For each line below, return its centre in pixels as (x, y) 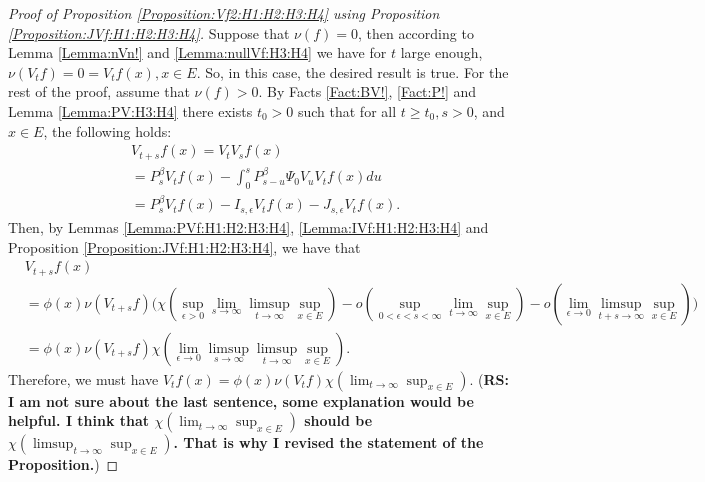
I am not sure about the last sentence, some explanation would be (241, 400)
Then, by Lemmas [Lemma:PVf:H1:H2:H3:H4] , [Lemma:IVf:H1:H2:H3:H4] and (248, 226)
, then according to (415, 32)
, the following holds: (107, 130)
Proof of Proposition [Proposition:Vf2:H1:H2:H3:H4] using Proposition (224, 13)
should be (338, 420)
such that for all (347, 110)
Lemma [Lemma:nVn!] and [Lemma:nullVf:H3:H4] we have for (197, 52)
